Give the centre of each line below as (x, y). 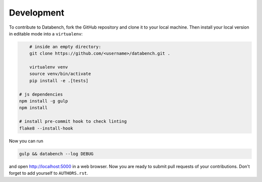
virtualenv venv (49, 67)
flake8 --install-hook (46, 128)
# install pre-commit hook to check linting (73, 122)
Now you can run (26, 141)
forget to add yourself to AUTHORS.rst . (49, 173)
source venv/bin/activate (60, 74)
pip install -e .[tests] (59, 81)
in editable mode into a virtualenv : (46, 33)
